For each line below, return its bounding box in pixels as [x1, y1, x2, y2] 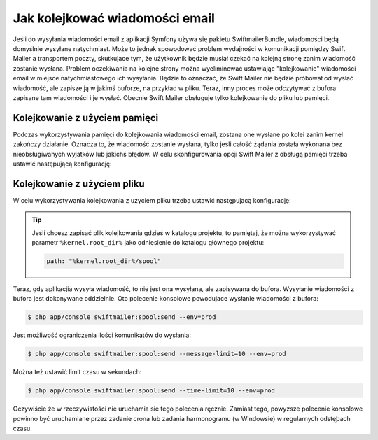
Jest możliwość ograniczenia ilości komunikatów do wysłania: [13, 331, 192, 339]
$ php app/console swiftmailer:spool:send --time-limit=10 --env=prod [27, 387, 276, 395]
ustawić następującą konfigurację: [13, 159, 112, 168]
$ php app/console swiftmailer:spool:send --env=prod [27, 313, 216, 321]
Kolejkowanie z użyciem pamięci [13, 112, 159, 124]
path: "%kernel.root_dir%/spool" [46, 257, 161, 265]
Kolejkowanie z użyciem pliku [13, 178, 145, 190]
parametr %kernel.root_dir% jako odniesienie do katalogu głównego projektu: [31, 239, 265, 247]
